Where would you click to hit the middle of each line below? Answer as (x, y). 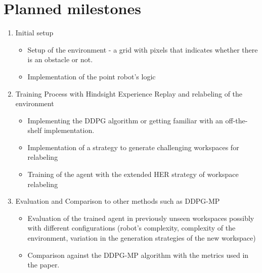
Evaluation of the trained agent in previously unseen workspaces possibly (141, 218)
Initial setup (34, 33)
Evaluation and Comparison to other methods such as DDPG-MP (118, 201)
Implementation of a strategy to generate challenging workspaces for (133, 147)
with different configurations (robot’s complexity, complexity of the (132, 228)
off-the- (236, 120)
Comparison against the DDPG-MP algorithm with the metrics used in (138, 255)
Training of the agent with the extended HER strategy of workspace (133, 174)
